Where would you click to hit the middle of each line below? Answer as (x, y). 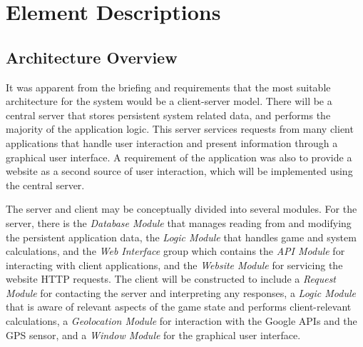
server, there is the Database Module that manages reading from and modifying (179, 222)
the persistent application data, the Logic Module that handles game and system (181, 237)
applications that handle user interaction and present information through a (172, 142)
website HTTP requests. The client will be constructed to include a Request (171, 279)
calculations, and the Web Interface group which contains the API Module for (175, 251)
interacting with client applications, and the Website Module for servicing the (174, 265)
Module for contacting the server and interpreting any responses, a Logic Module (181, 292)
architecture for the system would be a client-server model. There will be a (169, 101)
